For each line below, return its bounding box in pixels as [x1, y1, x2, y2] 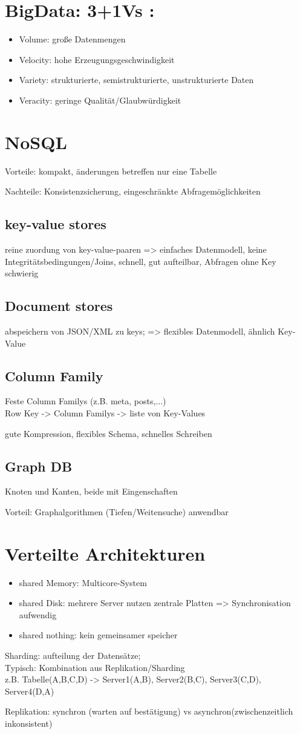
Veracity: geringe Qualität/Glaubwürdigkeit [19, 93, 181, 106]
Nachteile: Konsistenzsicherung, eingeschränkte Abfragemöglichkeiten [5, 185, 261, 198]
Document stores [5, 296, 113, 315]
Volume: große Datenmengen [19, 33, 126, 45]
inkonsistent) [5, 717, 53, 730]
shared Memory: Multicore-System [19, 576, 147, 589]
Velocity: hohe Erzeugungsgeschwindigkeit [19, 53, 175, 65]
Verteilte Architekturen [5, 541, 206, 566]
